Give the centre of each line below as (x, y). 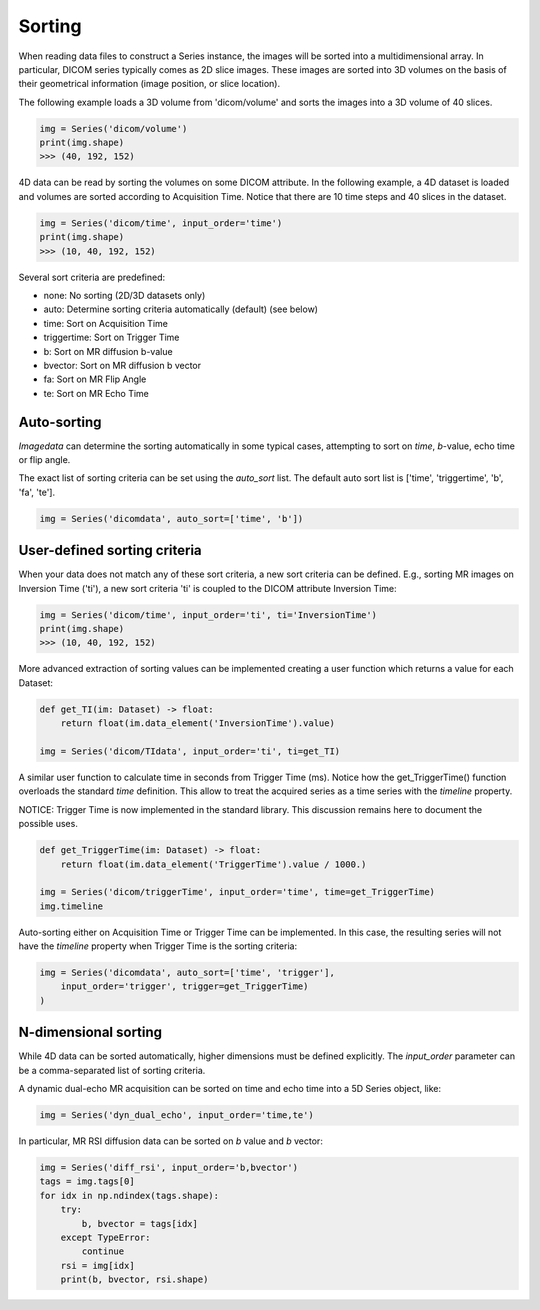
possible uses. (48, 824)
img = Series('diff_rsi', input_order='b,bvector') (169, 1168)
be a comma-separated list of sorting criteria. (112, 1070)
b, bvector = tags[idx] (140, 1223)
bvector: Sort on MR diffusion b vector (122, 365)
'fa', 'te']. (36, 492)
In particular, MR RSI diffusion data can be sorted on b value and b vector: (171, 1141)
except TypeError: (105, 1238)
